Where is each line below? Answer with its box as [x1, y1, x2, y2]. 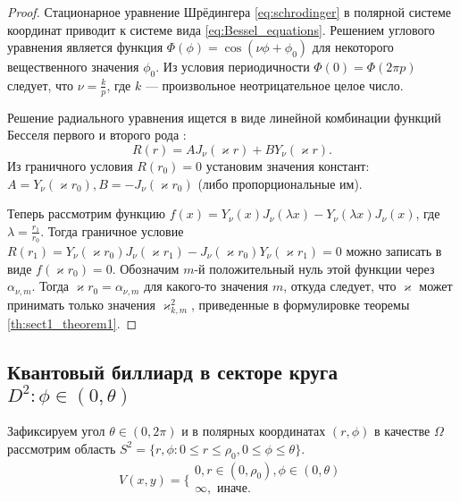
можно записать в [346, 242, 442, 260]
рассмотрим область [7, 438, 116, 457]
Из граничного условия [7, 157, 133, 174]
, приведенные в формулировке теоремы [191, 294, 410, 313]
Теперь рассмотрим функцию [7, 204, 166, 223]
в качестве [374, 421, 431, 440]
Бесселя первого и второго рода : [7, 125, 187, 144]
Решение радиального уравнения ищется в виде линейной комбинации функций [7, 107, 441, 126]
